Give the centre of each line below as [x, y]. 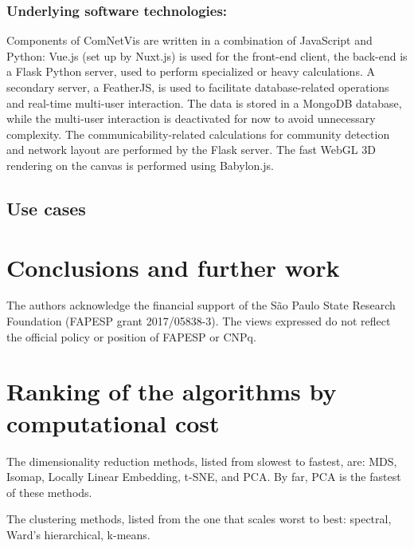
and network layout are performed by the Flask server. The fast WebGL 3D [191, 150]
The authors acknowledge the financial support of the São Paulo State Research [201, 305]
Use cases [46, 208]
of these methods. [49, 492]
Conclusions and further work [173, 267]
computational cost [113, 422]
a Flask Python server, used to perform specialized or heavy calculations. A [191, 71]
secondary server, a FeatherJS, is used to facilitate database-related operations [198, 87]
